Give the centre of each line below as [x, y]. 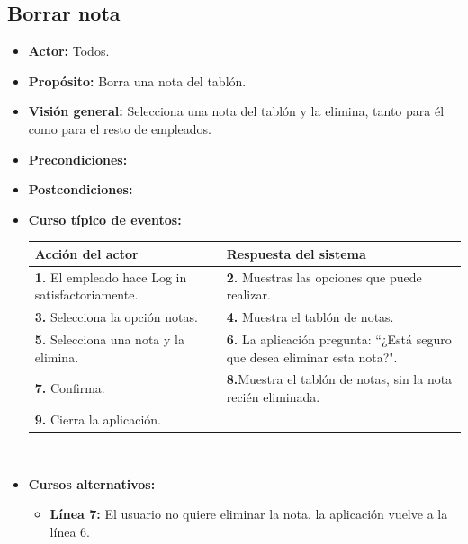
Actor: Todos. [69, 51]
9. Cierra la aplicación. [98, 419]
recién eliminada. [273, 397]
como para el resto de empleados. [120, 128]
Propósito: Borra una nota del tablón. [137, 80]
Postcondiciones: [81, 189]
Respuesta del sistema [296, 253]
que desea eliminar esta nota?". [312, 357]
